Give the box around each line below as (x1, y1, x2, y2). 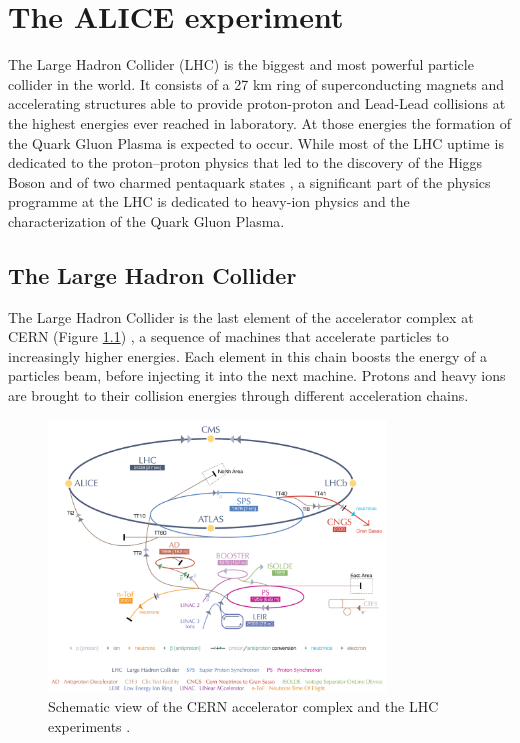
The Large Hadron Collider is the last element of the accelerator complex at (8, 306, 474, 327)
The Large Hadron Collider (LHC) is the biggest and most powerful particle (8, 54, 474, 75)
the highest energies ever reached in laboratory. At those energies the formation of (8, 112, 512, 133)
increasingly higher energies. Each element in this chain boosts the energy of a (8, 345, 488, 366)
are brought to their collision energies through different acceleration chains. (8, 385, 469, 406)
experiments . (48, 715, 131, 736)
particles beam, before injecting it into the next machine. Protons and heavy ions (8, 365, 506, 386)
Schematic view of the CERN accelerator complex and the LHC (48, 696, 439, 717)
